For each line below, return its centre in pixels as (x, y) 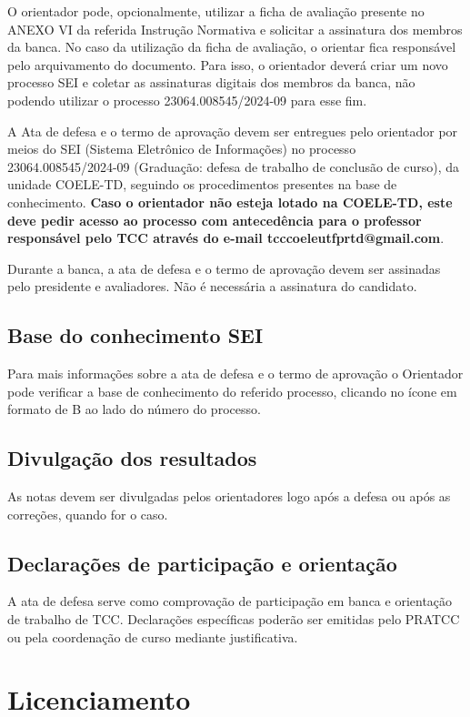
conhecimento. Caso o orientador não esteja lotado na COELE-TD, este (230, 202)
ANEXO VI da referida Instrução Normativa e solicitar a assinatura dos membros (235, 29)
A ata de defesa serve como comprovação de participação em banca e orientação (230, 601)
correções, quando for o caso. (88, 514)
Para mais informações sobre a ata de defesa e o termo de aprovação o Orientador (235, 374)
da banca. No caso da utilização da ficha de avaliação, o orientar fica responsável (232, 47)
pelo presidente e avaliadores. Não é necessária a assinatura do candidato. (212, 286)
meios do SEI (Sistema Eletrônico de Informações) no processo (182, 149)
